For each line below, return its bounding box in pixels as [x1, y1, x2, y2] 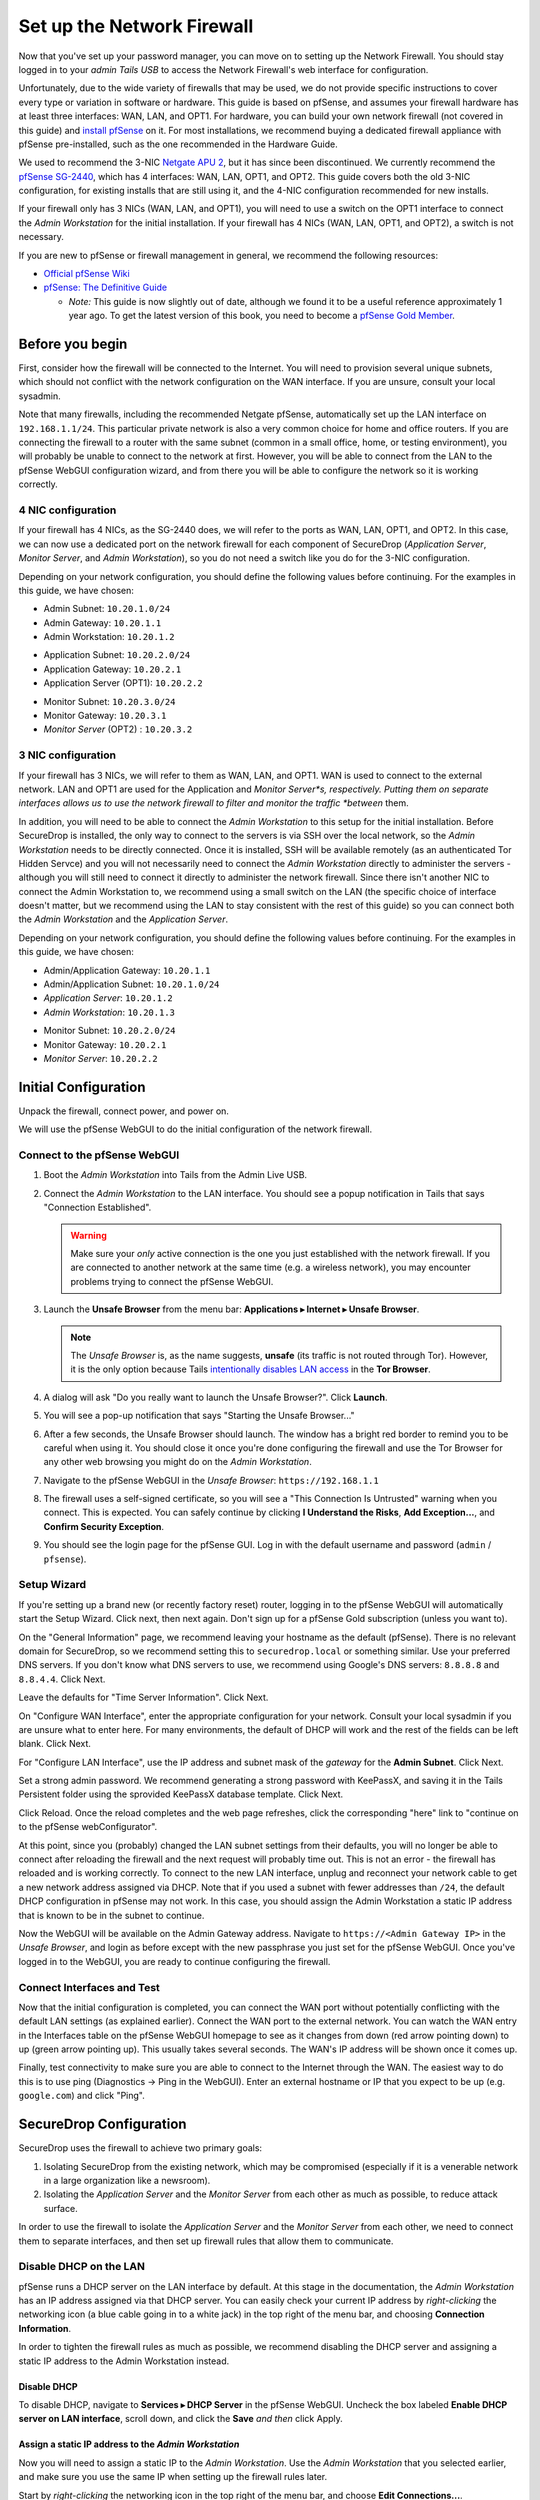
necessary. [18, 231, 65, 243]
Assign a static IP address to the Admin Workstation [18, 2438, 240, 2450]
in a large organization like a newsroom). [43, 2174, 211, 2186]
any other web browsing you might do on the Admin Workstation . [43, 1456, 312, 1468]
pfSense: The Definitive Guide [43, 281, 168, 294]
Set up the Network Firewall [18, 15, 254, 37]
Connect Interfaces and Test [18, 1980, 160, 1994]
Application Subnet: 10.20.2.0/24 [43, 649, 191, 661]
